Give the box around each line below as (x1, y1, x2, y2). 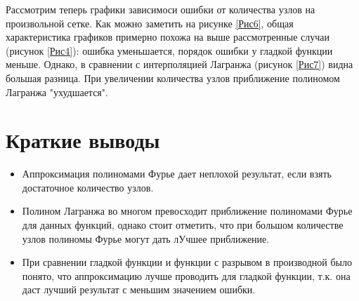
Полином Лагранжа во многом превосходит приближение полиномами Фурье (22, 203, 353, 218)
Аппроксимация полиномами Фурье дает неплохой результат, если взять (22, 166, 332, 181)
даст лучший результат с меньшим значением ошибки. (22, 282, 256, 297)
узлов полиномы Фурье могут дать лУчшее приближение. (22, 231, 270, 246)
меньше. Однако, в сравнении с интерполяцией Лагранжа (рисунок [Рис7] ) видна (6, 57, 353, 72)
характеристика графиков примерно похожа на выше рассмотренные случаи (6, 29, 329, 44)
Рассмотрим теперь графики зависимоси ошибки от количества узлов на (6, 2, 315, 16)
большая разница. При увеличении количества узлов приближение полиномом (6, 70, 340, 85)
